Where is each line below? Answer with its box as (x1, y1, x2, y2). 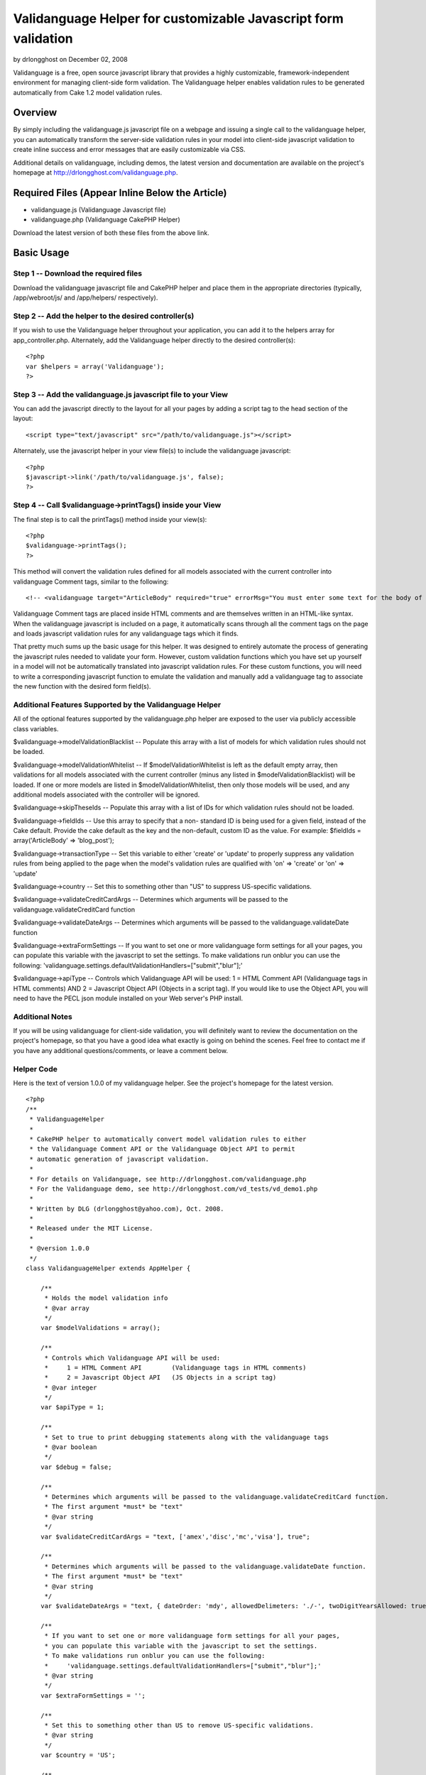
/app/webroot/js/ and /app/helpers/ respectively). (13, 293, 158, 302)
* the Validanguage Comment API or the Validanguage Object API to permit (29, 1145, 295, 1153)
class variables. (13, 724, 59, 733)
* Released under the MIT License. (29, 1225, 153, 1233)
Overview (13, 106, 58, 119)
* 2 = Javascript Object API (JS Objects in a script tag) (44, 1374, 277, 1382)
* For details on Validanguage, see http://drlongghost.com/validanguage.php (29, 1175, 307, 1183)
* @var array (44, 1304, 90, 1312)
